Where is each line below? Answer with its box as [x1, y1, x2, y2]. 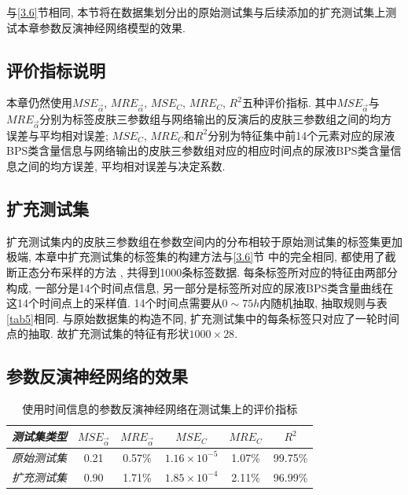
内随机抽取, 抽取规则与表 [259, 295, 388, 311]
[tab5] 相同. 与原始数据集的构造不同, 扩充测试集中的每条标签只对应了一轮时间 [6, 310, 400, 326]
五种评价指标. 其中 [241, 94, 337, 111]
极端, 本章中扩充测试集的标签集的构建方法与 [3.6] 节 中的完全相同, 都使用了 [6, 248, 385, 265]
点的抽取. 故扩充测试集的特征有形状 [6, 325, 189, 342]
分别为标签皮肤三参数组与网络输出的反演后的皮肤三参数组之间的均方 [39, 111, 392, 127]
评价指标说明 [6, 57, 105, 82]
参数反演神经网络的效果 [6, 364, 188, 388]
